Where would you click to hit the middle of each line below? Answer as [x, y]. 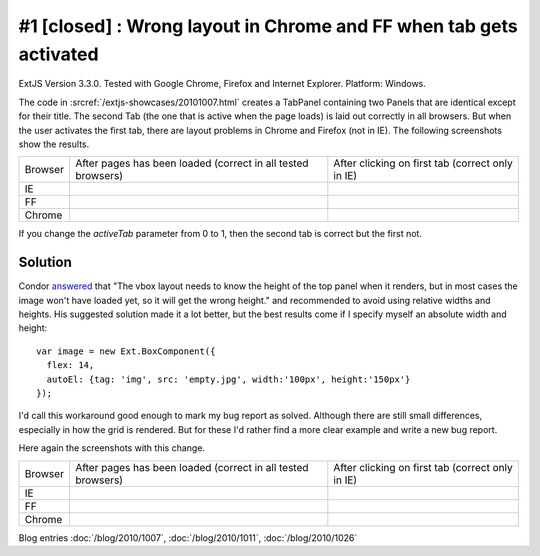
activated [58, 54]
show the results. [54, 144]
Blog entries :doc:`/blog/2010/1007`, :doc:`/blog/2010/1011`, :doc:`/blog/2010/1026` [188, 537]
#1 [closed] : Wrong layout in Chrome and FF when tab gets [268, 26]
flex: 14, [70, 365]
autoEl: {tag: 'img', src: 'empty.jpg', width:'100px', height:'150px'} [228, 379]
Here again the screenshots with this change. [111, 448]
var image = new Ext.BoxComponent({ [126, 351]
